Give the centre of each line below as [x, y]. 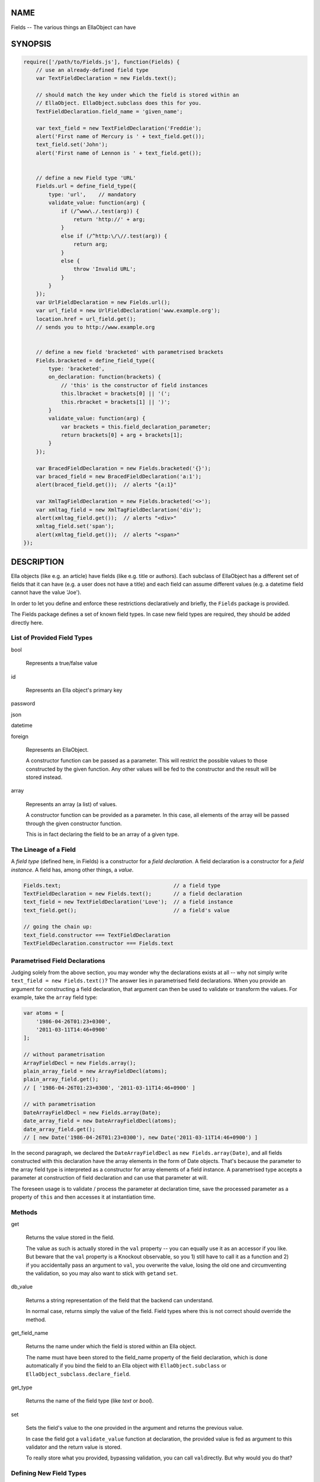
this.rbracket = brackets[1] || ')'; [116, 402]
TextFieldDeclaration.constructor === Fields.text [99, 943]
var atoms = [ [44, 1013]
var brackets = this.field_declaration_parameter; [136, 427]
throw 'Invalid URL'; [105, 269]
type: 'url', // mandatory [92, 194]
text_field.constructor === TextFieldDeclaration [97, 935]
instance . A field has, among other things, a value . [72, 870]
